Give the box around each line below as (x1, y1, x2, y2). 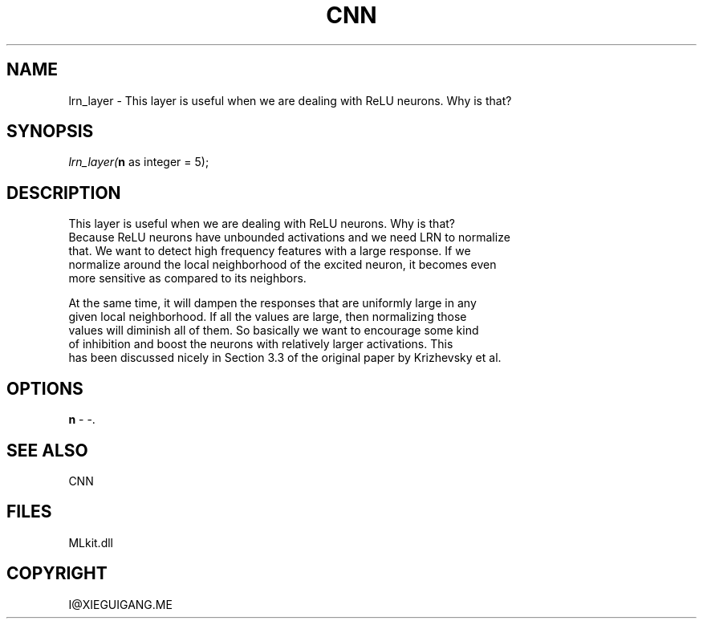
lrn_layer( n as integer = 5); (68, 155, 209, 169)
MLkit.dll (68, 535, 113, 550)
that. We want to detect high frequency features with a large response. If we (68, 244, 471, 258)
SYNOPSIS (6, 121, 94, 142)
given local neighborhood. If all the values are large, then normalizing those (68, 310, 467, 324)
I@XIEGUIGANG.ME (68, 597, 173, 611)
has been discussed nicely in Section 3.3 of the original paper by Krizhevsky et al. (68, 351, 502, 365)
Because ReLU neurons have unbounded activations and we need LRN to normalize (68, 230, 510, 245)
